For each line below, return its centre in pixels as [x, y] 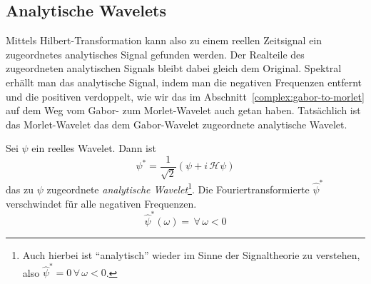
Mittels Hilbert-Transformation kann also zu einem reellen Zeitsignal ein [164, 40]
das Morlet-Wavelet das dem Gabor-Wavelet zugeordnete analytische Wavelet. [177, 124]
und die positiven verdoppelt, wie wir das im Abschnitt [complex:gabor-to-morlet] [185, 96]
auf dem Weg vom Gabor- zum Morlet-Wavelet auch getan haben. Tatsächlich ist [183, 110]
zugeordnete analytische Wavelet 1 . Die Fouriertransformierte [178, 188]
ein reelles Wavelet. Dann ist [94, 148]
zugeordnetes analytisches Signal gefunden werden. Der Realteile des [155, 54]
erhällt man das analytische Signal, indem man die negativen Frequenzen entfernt [184, 82]
